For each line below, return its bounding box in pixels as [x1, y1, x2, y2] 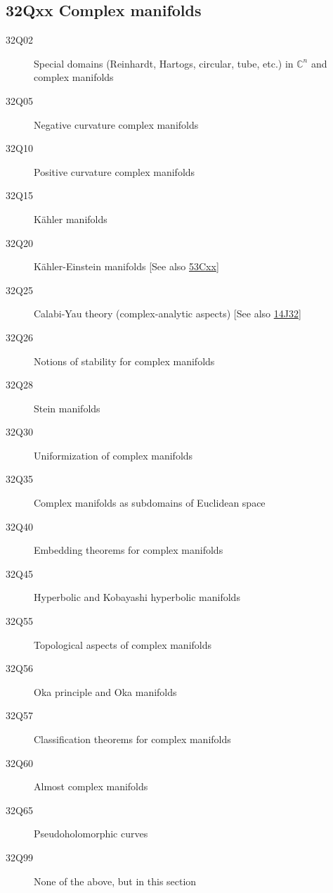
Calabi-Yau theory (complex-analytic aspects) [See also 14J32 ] [34, 306, 301, 321]
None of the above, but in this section [34, 873, 197, 888]
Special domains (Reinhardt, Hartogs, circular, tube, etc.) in [34, 56, 294, 70]
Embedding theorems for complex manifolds [34, 543, 223, 557]
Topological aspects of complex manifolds [34, 637, 212, 652]
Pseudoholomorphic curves [34, 826, 148, 841]
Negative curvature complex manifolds [34, 117, 199, 132]
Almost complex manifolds [34, 779, 148, 794]
